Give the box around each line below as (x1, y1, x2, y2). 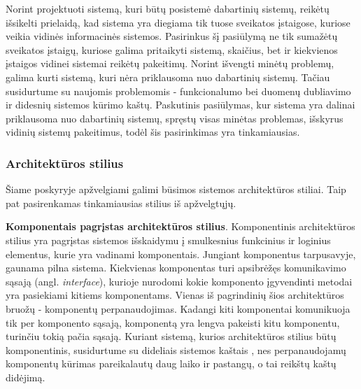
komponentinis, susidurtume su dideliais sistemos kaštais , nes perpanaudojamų (6, 342, 346, 357)
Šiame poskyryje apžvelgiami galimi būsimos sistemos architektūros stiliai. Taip (6, 182, 346, 197)
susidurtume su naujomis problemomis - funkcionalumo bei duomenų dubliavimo (6, 83, 351, 98)
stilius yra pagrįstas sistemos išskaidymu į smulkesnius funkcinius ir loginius (6, 232, 331, 247)
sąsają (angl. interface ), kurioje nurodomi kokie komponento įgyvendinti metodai (6, 274, 353, 288)
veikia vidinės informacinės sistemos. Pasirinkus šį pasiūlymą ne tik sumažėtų (6, 29, 338, 43)
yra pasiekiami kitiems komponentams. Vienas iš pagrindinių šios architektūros (6, 288, 344, 302)
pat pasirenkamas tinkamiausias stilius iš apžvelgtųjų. (6, 195, 236, 210)
